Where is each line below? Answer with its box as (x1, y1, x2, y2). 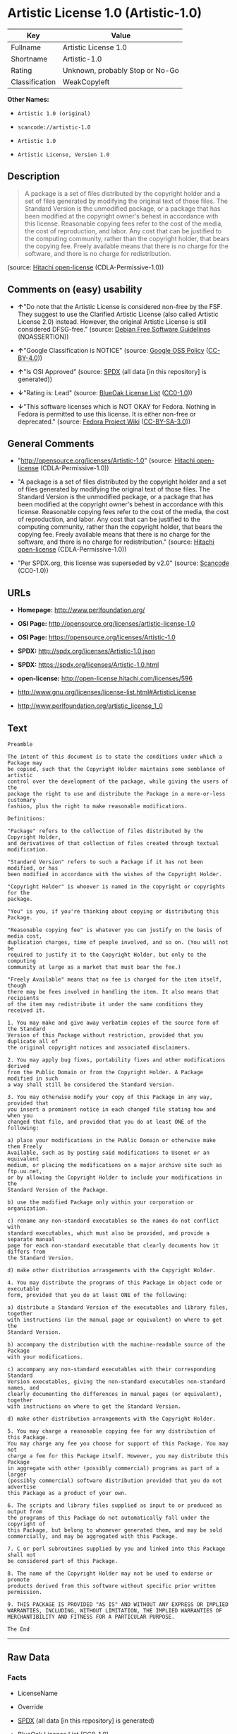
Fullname (11, 42, 41, 52)
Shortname (11, 54, 48, 64)
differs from (7, 1248, 46, 1255)
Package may (7, 760, 42, 767)
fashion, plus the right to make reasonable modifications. (7, 803, 188, 810)
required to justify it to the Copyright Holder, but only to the (7, 951, 207, 958)
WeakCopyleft (62, 76, 110, 86)
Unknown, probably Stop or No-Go (62, 65, 180, 75)
